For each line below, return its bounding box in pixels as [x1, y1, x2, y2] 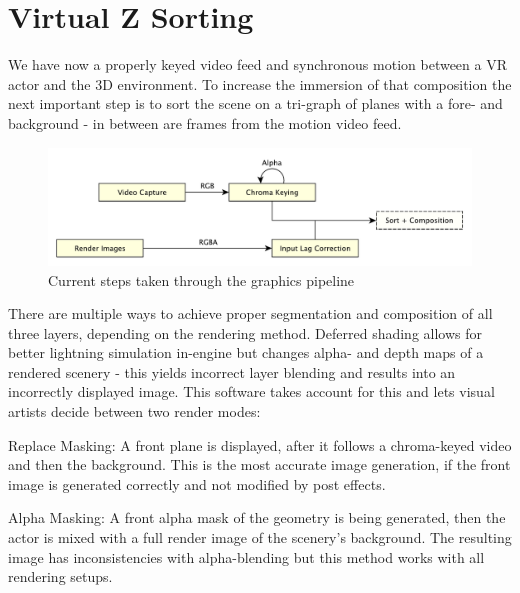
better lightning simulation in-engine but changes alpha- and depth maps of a [8, 342, 484, 363]
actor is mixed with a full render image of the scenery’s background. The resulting [8, 527, 512, 548]
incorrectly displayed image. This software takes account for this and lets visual [8, 381, 495, 402]
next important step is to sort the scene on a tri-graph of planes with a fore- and [8, 93, 503, 114]
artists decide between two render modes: [8, 401, 261, 422]
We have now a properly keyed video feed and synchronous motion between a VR [8, 54, 507, 75]
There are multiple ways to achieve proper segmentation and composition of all [8, 303, 493, 324]
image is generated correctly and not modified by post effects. [8, 473, 386, 494]
